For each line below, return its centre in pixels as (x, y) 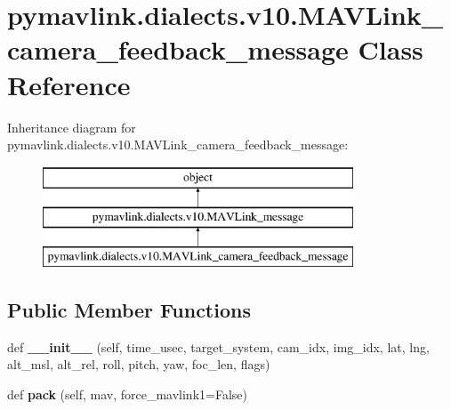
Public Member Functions (129, 310)
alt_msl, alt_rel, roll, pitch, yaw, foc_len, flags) (139, 364)
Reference (69, 84)
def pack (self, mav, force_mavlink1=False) (127, 394)
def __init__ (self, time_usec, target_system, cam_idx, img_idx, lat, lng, (218, 346)
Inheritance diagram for (72, 127)
